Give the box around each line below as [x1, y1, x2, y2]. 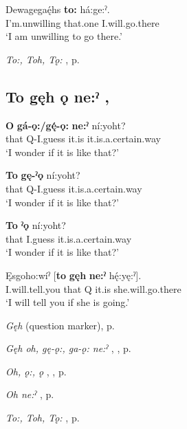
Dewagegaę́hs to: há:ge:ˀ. [5, 2, 110, 16]
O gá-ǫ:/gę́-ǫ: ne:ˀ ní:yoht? [5, 118, 126, 132]
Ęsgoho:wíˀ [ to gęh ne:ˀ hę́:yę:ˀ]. [5, 267, 142, 282]
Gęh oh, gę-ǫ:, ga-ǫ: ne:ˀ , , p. [5, 341, 131, 355]
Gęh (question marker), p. [5, 318, 115, 332]
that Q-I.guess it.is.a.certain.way [5, 181, 142, 195]
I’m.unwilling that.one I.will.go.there [5, 15, 159, 30]
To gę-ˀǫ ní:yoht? [5, 168, 80, 182]
